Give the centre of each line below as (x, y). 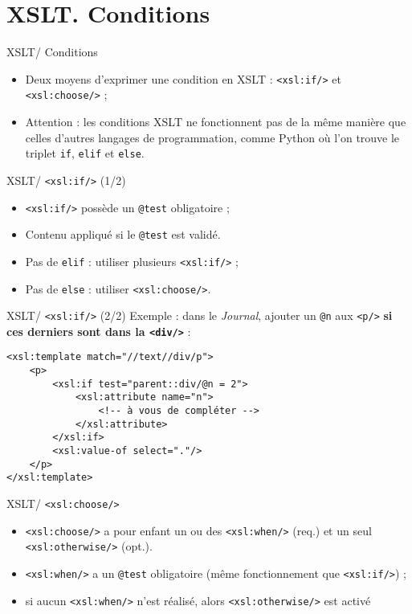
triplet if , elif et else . (85, 153)
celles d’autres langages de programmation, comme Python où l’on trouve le (212, 137)
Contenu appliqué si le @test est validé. (123, 234)
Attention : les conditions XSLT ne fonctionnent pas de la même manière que (216, 122)
